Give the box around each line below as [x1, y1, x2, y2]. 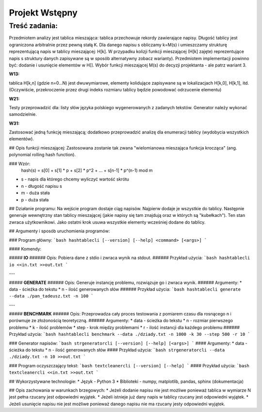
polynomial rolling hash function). [9, 152, 76, 158]
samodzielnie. [9, 112, 37, 117]
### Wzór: [9, 161, 31, 166]
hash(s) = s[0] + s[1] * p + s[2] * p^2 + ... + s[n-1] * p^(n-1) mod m [21, 167, 153, 173]
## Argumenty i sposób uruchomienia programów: [9, 228, 110, 234]
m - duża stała [21, 190, 50, 196]
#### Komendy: [9, 246, 41, 252]
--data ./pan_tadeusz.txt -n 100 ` [9, 294, 94, 299]
